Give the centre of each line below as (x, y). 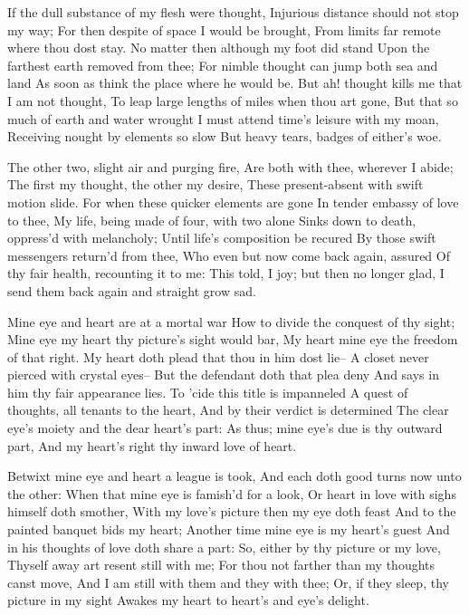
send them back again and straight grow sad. (132, 290)
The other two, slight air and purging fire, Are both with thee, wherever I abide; (230, 166)
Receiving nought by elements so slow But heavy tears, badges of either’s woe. (225, 136)
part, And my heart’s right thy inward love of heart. (152, 445)
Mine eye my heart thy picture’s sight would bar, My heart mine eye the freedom (233, 339)
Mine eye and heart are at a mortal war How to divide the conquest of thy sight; (231, 321)
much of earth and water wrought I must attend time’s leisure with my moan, (223, 118)
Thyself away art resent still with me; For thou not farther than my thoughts (221, 565)
